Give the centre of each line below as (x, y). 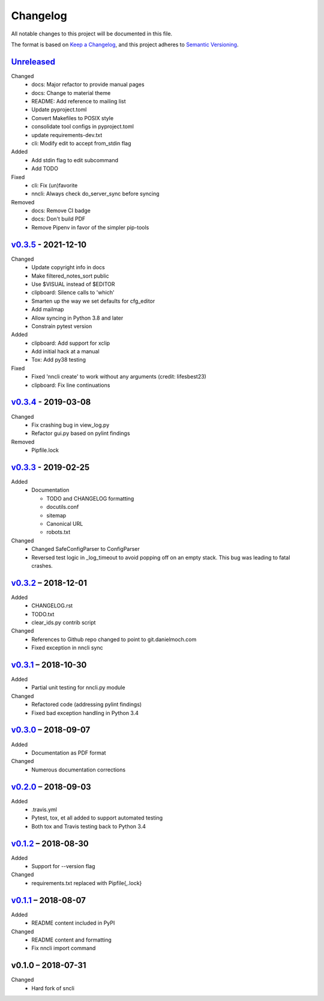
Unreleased (33, 62)
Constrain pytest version (62, 326)
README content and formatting (72, 940)
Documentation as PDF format (69, 753)
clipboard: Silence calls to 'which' (73, 293)
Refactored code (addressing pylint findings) (87, 704)
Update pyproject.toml (59, 110)
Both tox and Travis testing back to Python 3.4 (89, 826)
